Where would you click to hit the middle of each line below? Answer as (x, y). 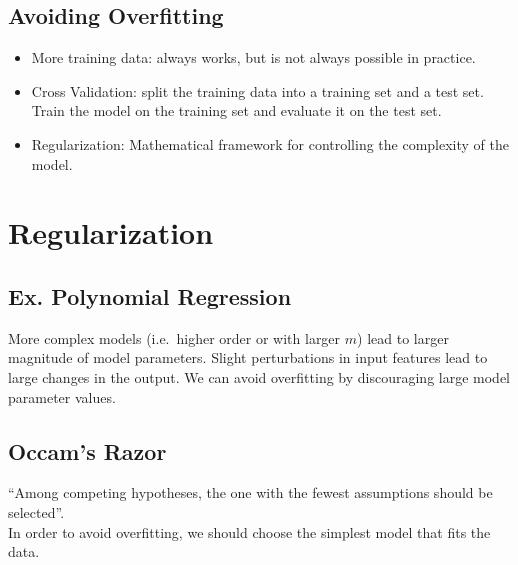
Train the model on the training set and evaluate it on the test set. (236, 110)
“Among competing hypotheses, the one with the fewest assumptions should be (250, 492)
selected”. (36, 511)
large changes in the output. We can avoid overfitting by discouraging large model (259, 376)
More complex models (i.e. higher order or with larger (174, 337)
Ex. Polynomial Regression (150, 295)
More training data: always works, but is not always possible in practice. (253, 57)
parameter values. (62, 396)
